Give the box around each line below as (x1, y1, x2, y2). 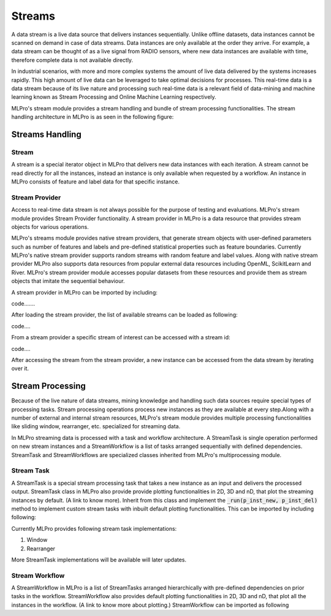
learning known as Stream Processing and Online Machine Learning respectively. (11, 93, 217, 101)
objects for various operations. (11, 223, 89, 230)
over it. (11, 365, 29, 372)
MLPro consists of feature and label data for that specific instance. (11, 178, 180, 185)
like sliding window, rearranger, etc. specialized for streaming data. (11, 423, 181, 430)
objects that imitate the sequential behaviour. (11, 277, 125, 285)
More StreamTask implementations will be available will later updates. (11, 556, 187, 563)
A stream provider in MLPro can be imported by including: (11, 288, 158, 296)
